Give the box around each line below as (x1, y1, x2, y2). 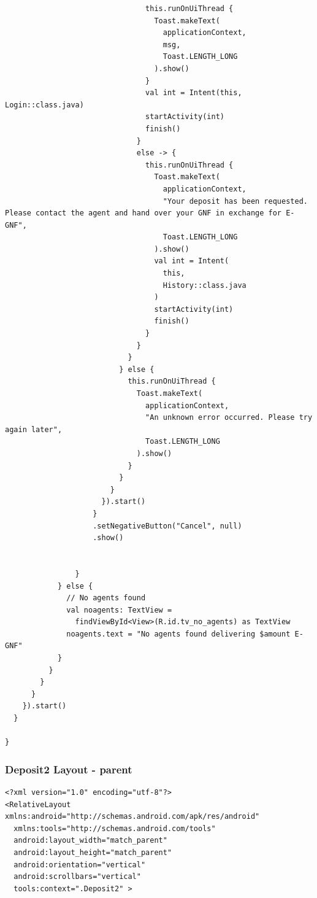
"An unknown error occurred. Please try (145, 413, 313, 422)
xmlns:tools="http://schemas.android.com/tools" (13, 824, 216, 833)
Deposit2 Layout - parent (5, 761, 132, 776)
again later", (5, 425, 63, 434)
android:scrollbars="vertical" (13, 872, 141, 881)
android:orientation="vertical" (13, 860, 146, 869)
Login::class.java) (5, 100, 84, 109)
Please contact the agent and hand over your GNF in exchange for (5, 209, 282, 218)
